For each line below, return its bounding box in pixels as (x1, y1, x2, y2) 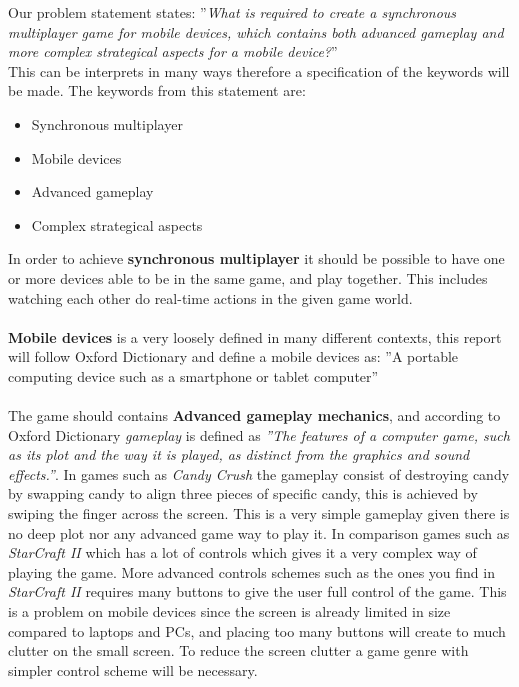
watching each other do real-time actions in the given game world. (8, 287, 413, 308)
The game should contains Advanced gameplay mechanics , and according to (8, 405, 501, 426)
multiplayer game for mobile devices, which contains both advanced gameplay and (8, 21, 504, 42)
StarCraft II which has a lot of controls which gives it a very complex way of (8, 542, 477, 563)
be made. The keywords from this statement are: (8, 80, 306, 101)
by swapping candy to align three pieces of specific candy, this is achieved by (8, 483, 478, 504)
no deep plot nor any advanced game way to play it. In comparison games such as (8, 522, 510, 543)
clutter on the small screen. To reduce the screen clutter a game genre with (8, 640, 469, 661)
